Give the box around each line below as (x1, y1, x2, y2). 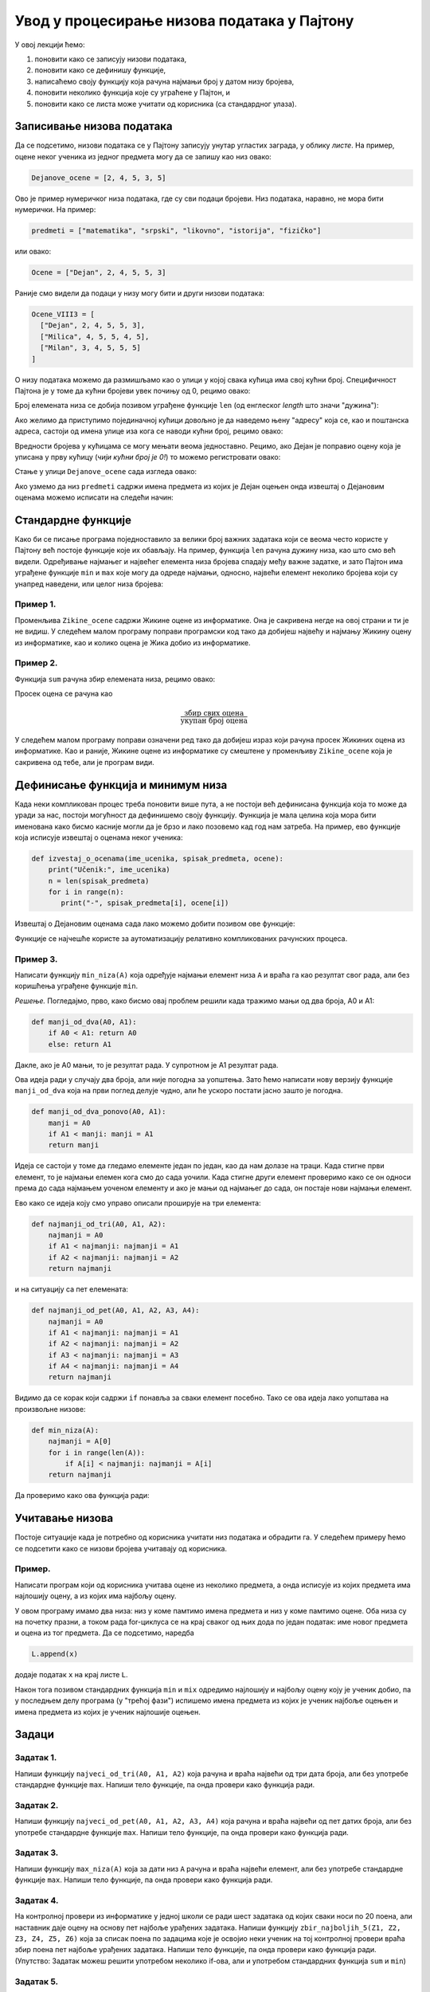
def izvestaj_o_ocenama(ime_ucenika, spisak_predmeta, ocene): (31, 853, 284, 863)
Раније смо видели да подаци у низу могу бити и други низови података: (14, 288, 265, 298)
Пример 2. (14, 657, 58, 669)
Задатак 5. (14, 1976, 59, 1987)
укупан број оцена (180, 716, 248, 725)
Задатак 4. (14, 1895, 59, 1906)
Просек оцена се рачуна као (14, 689, 113, 699)
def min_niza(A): (31, 1425, 100, 1434)
